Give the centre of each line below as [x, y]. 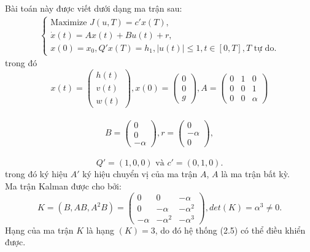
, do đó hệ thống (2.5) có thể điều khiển [230, 230]
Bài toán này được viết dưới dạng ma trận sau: [94, 8]
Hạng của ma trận [39, 230]
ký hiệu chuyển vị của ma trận [140, 174]
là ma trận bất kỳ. [255, 174]
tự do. [265, 48]
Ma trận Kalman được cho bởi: [63, 185]
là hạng [100, 230]
